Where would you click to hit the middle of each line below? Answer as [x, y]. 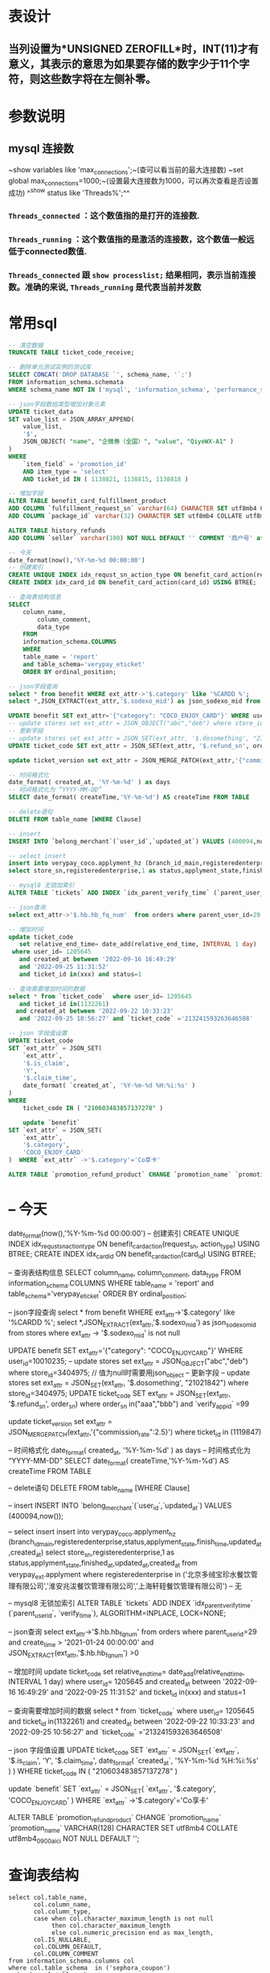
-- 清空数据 [26, 345]
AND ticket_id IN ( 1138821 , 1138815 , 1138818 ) [106, 479]
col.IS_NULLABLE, [62, 1940]
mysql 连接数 [41, 149]
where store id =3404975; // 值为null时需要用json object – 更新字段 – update [129, 1373]
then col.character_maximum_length [111, 1926]
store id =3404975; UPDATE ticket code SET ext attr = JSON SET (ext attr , [119, 1394]
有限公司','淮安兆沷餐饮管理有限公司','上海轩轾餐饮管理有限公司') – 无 [129, 1586]
